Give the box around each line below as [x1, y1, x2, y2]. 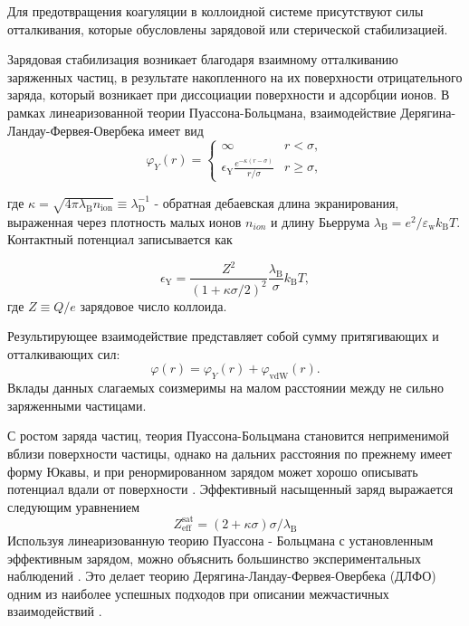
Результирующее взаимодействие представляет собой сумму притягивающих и [7, 327, 439, 346]
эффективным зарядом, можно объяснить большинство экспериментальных [7, 548, 421, 567]
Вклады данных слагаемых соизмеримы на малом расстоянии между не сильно [7, 378, 445, 397]
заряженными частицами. [7, 395, 147, 414]
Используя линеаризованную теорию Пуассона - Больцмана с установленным [7, 530, 434, 549]
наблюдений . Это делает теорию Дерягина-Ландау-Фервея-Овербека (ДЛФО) [7, 566, 436, 585]
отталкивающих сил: [7, 344, 120, 363]
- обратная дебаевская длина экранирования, [154, 193, 399, 212]
